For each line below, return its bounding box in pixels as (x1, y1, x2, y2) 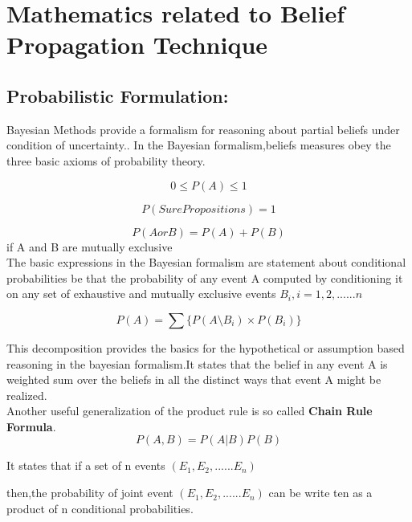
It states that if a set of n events (6, 457, 165, 474)
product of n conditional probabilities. (6, 500, 194, 516)
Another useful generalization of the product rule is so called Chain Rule (6, 402, 373, 419)
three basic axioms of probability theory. (6, 152, 206, 169)
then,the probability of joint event (6, 484, 173, 501)
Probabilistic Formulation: (6, 83, 229, 108)
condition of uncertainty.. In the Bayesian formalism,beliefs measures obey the (6, 137, 391, 153)
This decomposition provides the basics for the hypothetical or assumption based (6, 339, 405, 356)
